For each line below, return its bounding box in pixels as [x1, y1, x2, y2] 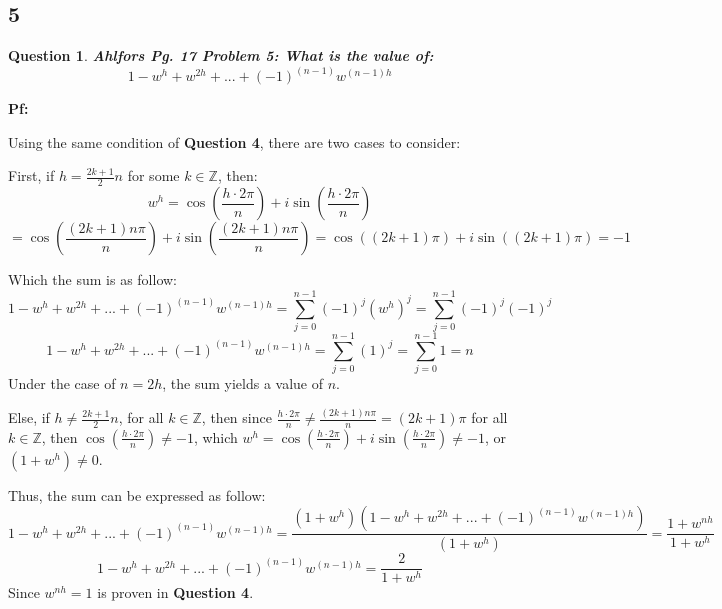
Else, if [8, 407, 50, 427]
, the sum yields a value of [162, 373, 323, 394]
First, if [8, 165, 55, 186]
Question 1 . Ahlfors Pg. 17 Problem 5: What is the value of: [8, 45, 434, 66]
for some [127, 165, 180, 186]
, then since [201, 407, 272, 427]
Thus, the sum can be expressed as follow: [8, 484, 266, 505]
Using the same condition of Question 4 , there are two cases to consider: [8, 131, 461, 152]
